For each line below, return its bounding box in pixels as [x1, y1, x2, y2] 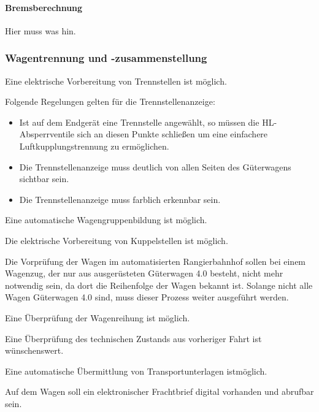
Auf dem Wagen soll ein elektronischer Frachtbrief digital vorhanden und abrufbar [5, 385, 314, 398]
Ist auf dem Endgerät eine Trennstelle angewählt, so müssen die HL [19, 115, 274, 128]
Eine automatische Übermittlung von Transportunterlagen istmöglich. [5, 364, 267, 377]
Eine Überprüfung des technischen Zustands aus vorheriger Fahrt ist [5, 332, 262, 345]
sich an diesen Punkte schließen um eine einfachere [77, 128, 268, 140]
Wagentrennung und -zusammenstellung [5, 50, 207, 66]
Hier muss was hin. [5, 24, 76, 37]
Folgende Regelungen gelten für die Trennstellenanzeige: [5, 95, 215, 108]
